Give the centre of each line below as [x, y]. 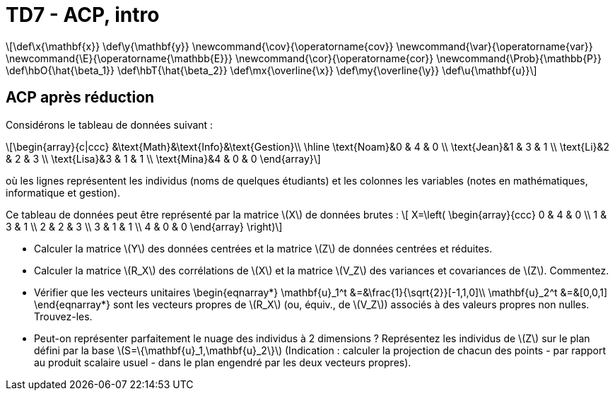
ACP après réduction [80, 98]
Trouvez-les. [63, 316]
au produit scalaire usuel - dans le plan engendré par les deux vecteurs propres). [223, 362]
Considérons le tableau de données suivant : [110, 124]
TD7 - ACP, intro [83, 15]
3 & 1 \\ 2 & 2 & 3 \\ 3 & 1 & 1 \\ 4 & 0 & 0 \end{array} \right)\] [144, 226]
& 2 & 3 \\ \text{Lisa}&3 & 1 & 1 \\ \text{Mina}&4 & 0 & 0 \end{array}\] [163, 158]
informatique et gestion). [63, 192]
